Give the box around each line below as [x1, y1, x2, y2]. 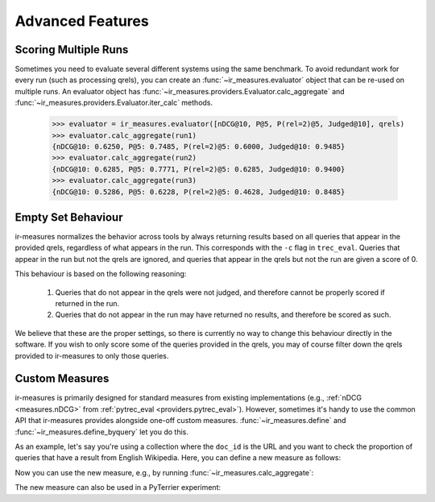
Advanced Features [14, 12, 149, 30]
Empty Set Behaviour [14, 210, 123, 224]
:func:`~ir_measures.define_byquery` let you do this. [14, 427, 188, 437]
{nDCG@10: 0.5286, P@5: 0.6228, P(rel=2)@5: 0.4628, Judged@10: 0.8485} [52, 187, 346, 197]
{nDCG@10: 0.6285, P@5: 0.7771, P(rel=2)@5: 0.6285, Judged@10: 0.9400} [52, 164, 346, 173]
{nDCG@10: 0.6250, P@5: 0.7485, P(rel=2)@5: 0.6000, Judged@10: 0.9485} [52, 142, 346, 151]
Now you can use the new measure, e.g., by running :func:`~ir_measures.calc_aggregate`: [14, 467, 314, 477]
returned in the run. [55, 299, 120, 309]
